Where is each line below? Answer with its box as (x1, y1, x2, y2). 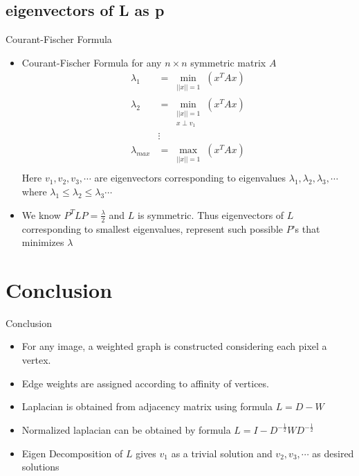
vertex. (21, 353, 51, 367)
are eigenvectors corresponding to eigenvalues (94, 170, 286, 185)
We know (21, 207, 61, 222)
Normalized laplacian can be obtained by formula (21, 423, 231, 437)
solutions (21, 459, 59, 474)
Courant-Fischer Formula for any (21, 55, 162, 69)
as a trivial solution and (171, 446, 273, 460)
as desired (312, 446, 354, 460)
